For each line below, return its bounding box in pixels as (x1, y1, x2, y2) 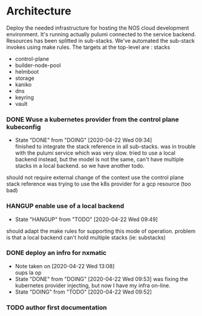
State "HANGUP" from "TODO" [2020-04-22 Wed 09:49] (15, 216, 158, 223)
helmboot (15, 68, 39, 75)
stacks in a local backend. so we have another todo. (15, 162, 145, 170)
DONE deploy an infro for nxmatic (6, 249, 107, 257)
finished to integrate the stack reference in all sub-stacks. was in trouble (15, 143, 196, 150)
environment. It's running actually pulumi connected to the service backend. (6, 30, 197, 37)
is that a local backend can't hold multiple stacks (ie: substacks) (6, 234, 166, 241)
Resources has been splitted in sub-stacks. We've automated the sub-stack (6, 37, 195, 44)
